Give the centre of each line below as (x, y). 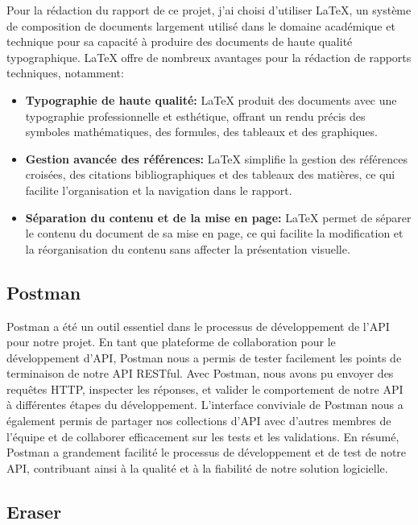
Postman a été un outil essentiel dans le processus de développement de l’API (198, 326)
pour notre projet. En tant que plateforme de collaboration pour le (171, 342)
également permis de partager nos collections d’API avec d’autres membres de (199, 421)
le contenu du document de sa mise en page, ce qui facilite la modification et (214, 233)
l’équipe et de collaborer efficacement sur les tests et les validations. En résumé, (203, 436)
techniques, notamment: (65, 73)
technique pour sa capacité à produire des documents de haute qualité (180, 41)
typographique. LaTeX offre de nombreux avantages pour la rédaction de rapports (209, 57)
